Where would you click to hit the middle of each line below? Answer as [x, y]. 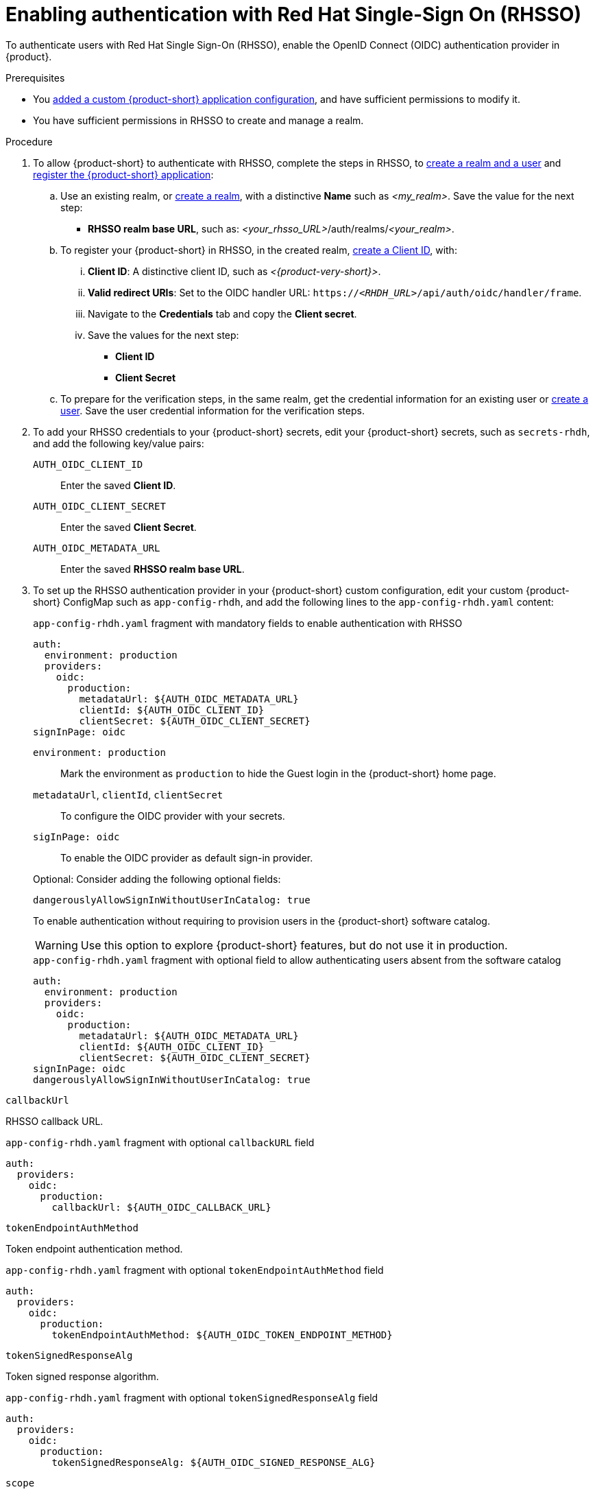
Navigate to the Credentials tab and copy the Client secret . [222, 313]
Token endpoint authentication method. [94, 1248]
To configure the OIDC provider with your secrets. [173, 816]
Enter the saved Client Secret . [129, 527]
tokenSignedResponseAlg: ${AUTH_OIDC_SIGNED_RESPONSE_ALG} [214, 1462]
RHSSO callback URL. [54, 1121]
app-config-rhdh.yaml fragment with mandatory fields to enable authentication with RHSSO [248, 623]
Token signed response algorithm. [82, 1376]
